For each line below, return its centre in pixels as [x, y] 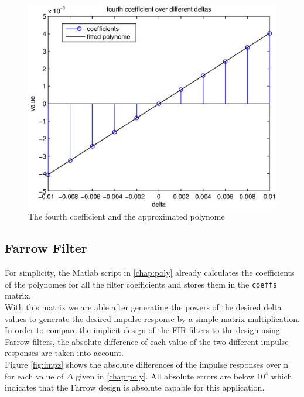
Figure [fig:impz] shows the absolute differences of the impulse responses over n [146, 365]
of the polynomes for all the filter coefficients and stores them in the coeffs [141, 284]
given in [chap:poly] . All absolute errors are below [165, 376]
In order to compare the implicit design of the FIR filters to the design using [142, 330]
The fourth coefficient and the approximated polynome [127, 216]
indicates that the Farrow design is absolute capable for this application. [135, 387]
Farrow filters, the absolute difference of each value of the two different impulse [147, 341]
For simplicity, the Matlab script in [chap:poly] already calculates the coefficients [150, 273]
